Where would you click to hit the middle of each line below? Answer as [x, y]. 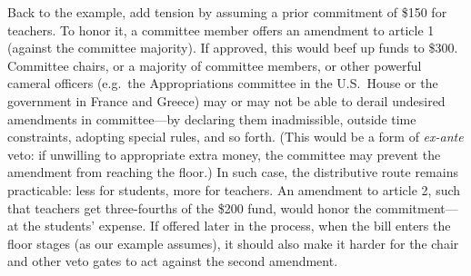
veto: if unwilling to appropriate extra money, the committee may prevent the [224, 154]
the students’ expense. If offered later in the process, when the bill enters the [237, 226]
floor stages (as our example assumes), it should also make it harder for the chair [233, 243]
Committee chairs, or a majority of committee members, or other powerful [215, 65]
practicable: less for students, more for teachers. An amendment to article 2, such [234, 189]
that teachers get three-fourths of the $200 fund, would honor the [190, 207]
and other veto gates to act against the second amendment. [173, 261]
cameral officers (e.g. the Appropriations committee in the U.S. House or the [223, 83]
